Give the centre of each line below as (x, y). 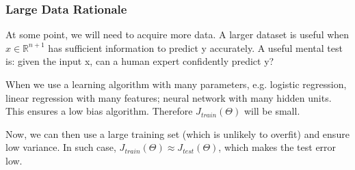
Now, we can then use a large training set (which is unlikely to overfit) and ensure (177, 133)
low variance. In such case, (61, 147)
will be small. (272, 111)
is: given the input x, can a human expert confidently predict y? (140, 61)
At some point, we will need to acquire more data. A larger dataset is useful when (177, 34)
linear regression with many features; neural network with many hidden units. (169, 97)
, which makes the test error (277, 147)
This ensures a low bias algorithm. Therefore (99, 111)
